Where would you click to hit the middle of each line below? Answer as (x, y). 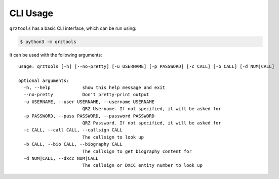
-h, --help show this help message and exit (94, 88)
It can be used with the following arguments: (56, 55)
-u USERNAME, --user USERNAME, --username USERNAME (89, 102)
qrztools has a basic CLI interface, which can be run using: (73, 28)
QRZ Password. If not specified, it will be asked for (152, 123)
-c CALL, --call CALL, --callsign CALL (73, 130)
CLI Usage (31, 13)
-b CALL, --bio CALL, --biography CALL (73, 144)
